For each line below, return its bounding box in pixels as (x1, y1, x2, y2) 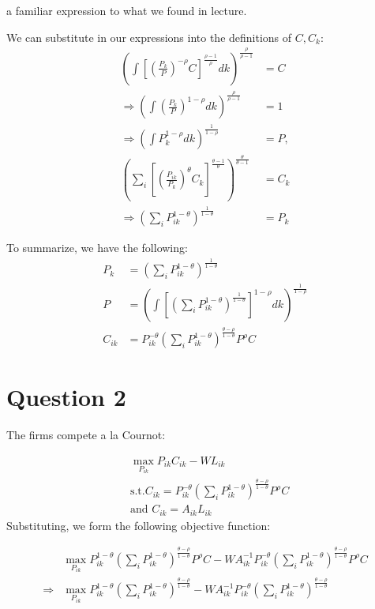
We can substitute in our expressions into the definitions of (6, 28, 292, 45)
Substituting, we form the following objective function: (6, 517, 271, 533)
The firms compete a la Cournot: (6, 427, 166, 443)
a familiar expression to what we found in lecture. (6, 2, 247, 18)
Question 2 (6, 381, 126, 413)
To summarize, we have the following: (6, 239, 188, 256)
